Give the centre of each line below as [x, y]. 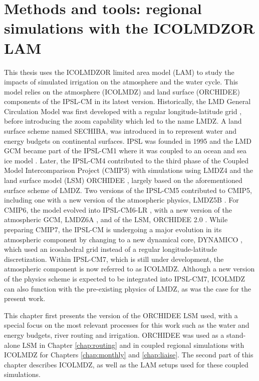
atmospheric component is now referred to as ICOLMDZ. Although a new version [129, 269]
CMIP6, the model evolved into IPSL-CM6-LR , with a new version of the [118, 209]
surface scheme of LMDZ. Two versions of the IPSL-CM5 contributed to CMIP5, [128, 190]
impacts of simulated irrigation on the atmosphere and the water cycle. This [121, 82]
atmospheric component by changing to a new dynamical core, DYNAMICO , [123, 239]
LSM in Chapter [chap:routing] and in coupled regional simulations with [133, 345]
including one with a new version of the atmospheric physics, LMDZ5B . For [121, 200]
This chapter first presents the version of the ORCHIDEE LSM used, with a [121, 315]
